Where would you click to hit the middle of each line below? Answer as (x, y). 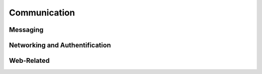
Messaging (26, 30)
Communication (42, 13)
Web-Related (29, 61)
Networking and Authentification (60, 45)
